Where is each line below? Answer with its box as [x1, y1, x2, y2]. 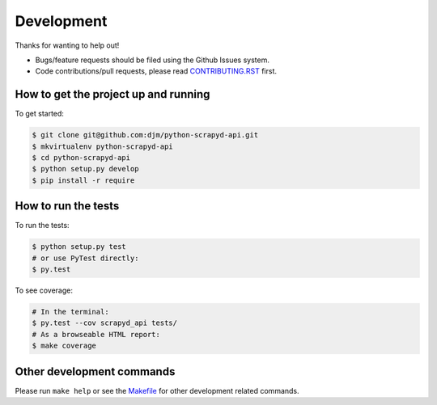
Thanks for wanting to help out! [15, 40, 120, 50]
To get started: [15, 109, 65, 119]
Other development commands [15, 365, 176, 378]
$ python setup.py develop [32, 164, 139, 174]
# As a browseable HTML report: [32, 330, 161, 339]
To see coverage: [15, 285, 73, 295]
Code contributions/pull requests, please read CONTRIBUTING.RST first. [35, 66, 278, 76]
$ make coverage [32, 341, 97, 351]
